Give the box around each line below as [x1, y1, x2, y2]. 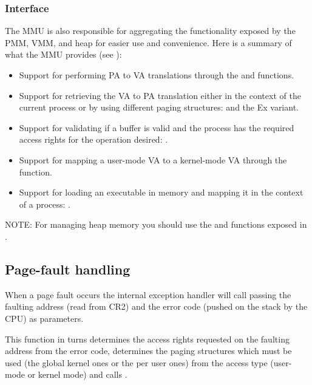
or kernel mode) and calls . [27, 368, 127, 381]
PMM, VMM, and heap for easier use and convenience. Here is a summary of [5, 36, 292, 49]
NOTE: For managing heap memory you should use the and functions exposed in [5, 218, 307, 231]
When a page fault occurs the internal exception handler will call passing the [5, 288, 291, 301]
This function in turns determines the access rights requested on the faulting [5, 332, 290, 345]
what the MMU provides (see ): [5, 48, 122, 61]
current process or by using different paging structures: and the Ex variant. [19, 101, 299, 114]
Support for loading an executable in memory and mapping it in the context [19, 186, 304, 199]
